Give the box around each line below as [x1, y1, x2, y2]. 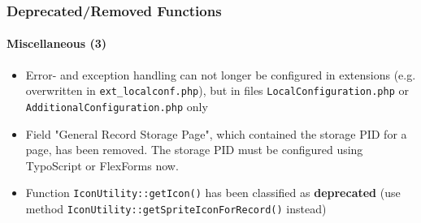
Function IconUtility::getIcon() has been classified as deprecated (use [25, 184, 401, 201]
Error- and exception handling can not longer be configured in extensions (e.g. [25, 66, 416, 83]
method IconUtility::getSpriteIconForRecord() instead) [25, 199, 327, 217]
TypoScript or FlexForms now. [25, 157, 179, 174]
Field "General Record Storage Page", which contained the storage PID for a [25, 125, 407, 142]
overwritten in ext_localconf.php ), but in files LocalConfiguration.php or [25, 82, 409, 99]
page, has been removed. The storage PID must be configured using [25, 141, 363, 158]
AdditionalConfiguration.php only [25, 97, 208, 114]
